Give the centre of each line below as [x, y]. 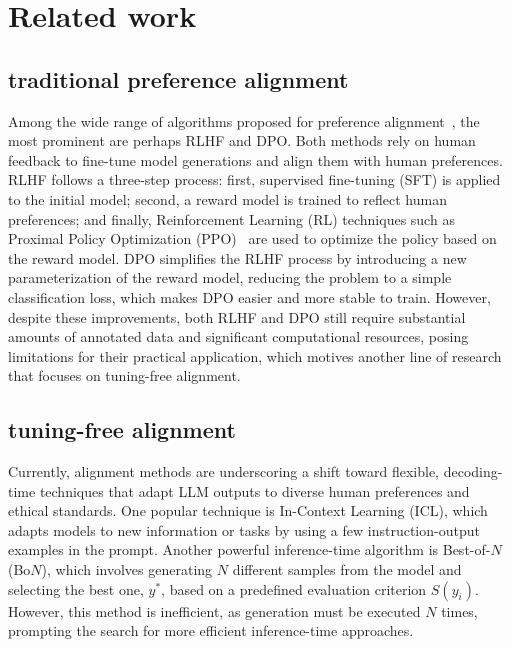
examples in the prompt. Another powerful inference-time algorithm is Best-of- [249, 549]
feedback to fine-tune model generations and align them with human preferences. [255, 159]
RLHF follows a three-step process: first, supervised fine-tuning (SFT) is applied [254, 179]
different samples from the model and [347, 569]
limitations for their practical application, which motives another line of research [255, 355]
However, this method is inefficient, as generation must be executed [214, 610]
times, [459, 610]
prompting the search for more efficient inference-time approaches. [211, 630]
